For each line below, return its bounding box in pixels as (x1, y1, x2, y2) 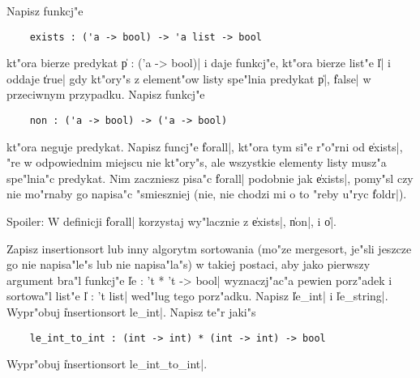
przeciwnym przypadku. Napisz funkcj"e (6, 86, 205, 103)
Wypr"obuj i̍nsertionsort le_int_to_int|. (6, 355, 208, 372)
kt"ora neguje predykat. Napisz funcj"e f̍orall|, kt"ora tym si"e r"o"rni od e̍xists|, (6, 138, 403, 155)
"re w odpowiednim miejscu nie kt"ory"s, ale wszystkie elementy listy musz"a (6, 154, 387, 171)
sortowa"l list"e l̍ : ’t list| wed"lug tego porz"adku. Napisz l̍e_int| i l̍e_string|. (6, 287, 388, 304)
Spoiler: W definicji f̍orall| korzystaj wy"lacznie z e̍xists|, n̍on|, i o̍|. (6, 213, 336, 230)
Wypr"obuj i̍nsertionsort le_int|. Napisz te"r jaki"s (6, 304, 256, 321)
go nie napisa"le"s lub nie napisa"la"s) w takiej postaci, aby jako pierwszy (6, 256, 371, 273)
